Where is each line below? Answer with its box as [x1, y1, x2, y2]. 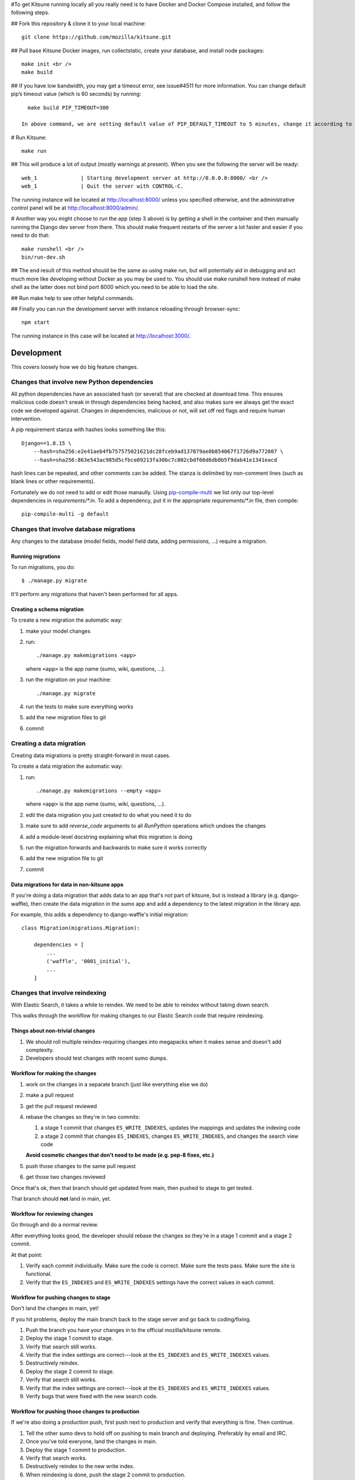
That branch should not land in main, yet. [11, 1195, 112, 1202]
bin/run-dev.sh [21, 253, 66, 260]
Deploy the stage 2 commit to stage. [25, 1368, 115, 1375]
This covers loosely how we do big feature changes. [11, 363, 138, 370]
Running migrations [11, 552, 61, 559]
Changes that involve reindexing [11, 989, 106, 997]
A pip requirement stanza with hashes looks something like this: [11, 426, 166, 433]
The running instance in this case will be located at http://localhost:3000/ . [11, 332, 191, 339]
